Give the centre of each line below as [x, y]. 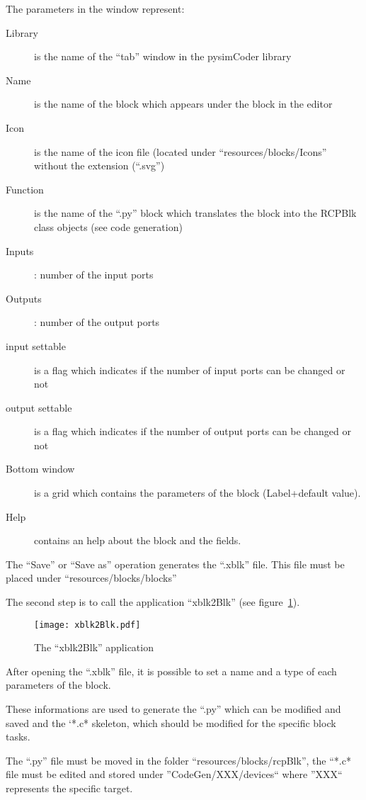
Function [25, 189]
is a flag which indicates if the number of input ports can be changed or [190, 370]
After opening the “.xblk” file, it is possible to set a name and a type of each [171, 671]
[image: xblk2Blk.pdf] [87, 625]
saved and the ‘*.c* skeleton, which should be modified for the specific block [171, 722]
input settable [36, 345]
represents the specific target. [69, 788]
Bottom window [40, 469]
